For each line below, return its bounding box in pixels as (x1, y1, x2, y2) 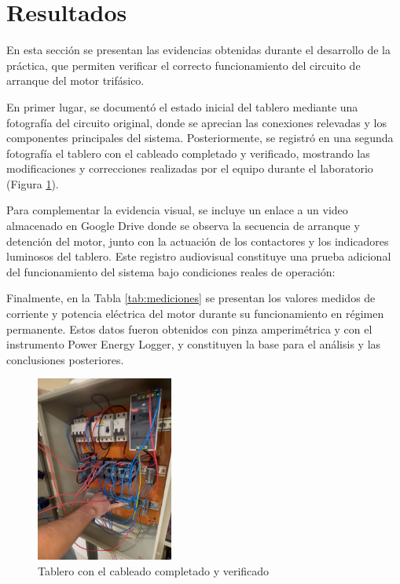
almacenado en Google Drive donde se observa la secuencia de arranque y (6, 217, 360, 234)
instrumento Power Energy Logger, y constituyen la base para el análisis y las (6, 336, 381, 352)
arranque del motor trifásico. (6, 72, 145, 89)
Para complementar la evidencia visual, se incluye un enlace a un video (6, 202, 348, 218)
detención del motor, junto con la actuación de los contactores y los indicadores (6, 232, 389, 249)
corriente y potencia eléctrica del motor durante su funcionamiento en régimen (6, 305, 384, 322)
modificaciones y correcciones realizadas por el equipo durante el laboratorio (6, 160, 373, 177)
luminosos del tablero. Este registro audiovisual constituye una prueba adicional (6, 248, 391, 265)
